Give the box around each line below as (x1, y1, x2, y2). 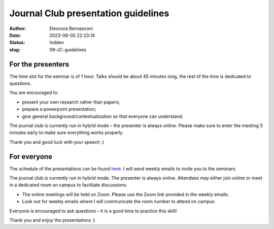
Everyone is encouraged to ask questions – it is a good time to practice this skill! (9, 208, 177, 214)
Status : (9, 40, 25, 46)
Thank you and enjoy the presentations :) (9, 217, 95, 223)
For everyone (9, 152, 53, 161)
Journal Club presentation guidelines (9, 8, 169, 19)
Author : (9, 25, 26, 31)
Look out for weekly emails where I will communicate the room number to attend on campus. (22, 199, 216, 205)
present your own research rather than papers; (22, 99, 120, 105)
